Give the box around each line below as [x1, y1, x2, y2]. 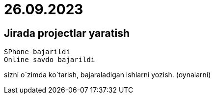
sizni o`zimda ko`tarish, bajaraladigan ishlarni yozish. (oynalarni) [4, 70, 211, 79]
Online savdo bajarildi [4, 56, 95, 64]
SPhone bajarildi [4, 48, 70, 56]
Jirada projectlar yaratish [4, 27, 130, 39]
